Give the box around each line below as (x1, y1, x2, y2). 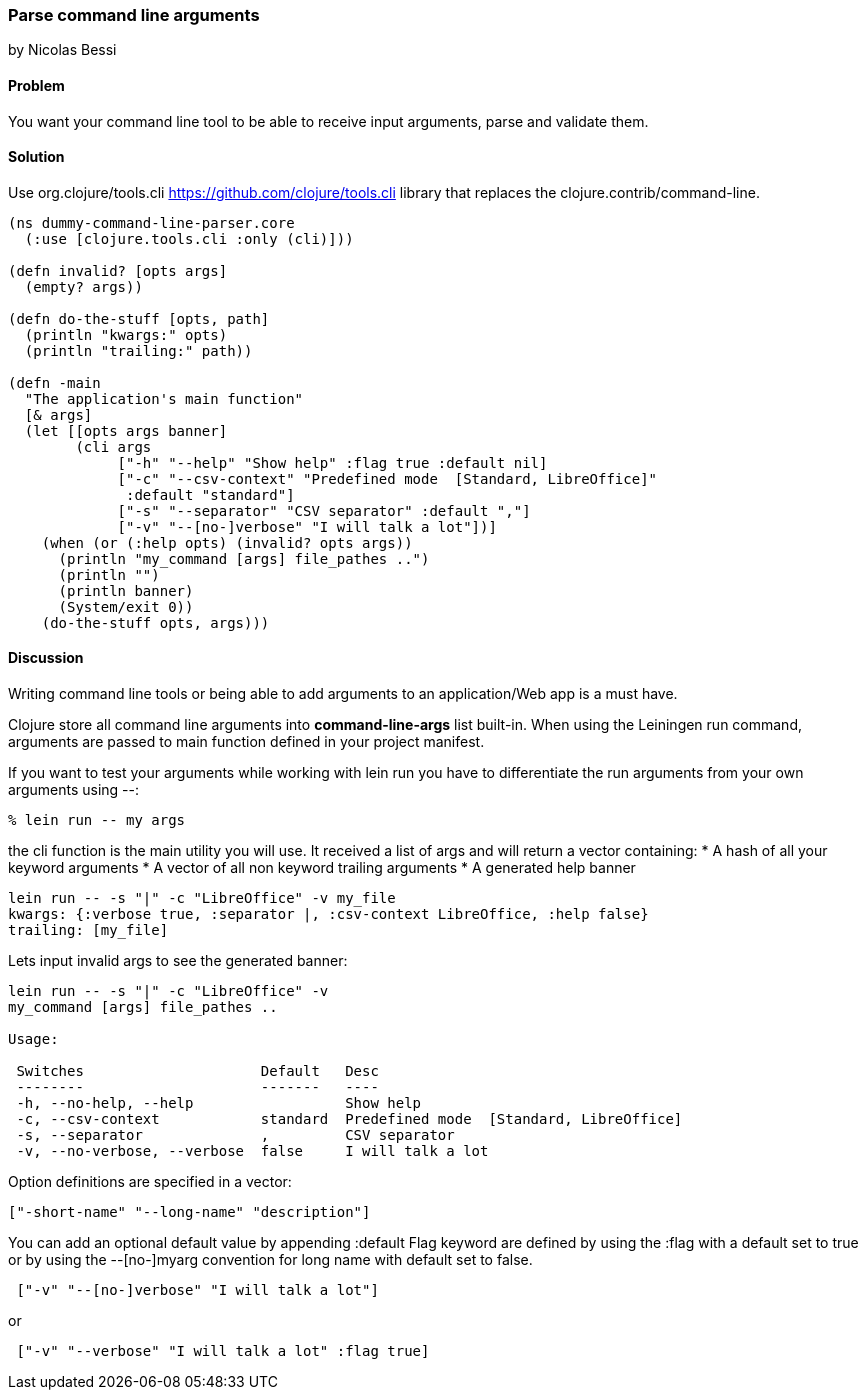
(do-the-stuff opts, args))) (41, 614, 270, 631)
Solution (8, 148, 65, 166)
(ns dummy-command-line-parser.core (8, 214, 295, 231)
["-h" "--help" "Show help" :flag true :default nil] (117, 454, 548, 471)
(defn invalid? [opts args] (8, 262, 228, 279)
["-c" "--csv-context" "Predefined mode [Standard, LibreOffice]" (117, 470, 658, 487)
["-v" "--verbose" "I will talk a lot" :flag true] (16, 1343, 430, 1360)
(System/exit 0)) (58, 598, 194, 615)
